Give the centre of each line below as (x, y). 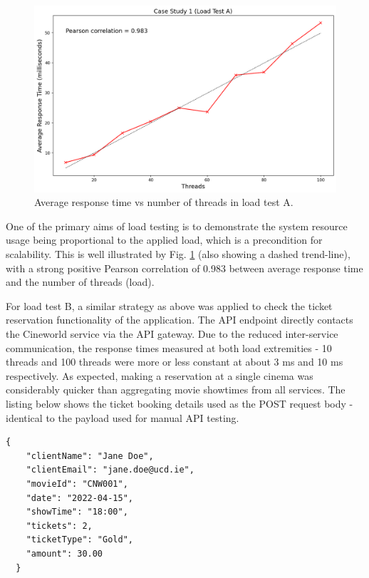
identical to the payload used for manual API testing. (123, 417)
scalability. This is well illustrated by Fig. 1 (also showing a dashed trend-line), (178, 254)
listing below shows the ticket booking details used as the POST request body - (180, 403)
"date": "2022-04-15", (79, 498)
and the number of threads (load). (80, 282)
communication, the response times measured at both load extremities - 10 (169, 347)
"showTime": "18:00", (77, 512)
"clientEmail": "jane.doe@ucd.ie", (110, 470)
